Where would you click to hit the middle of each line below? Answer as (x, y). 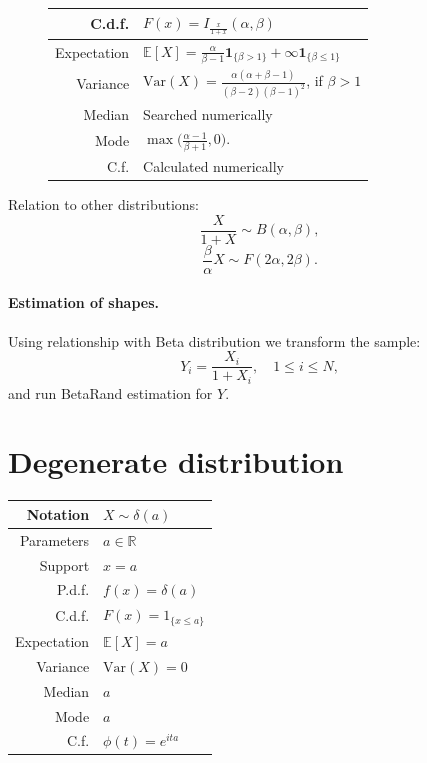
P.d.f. (73, 589)
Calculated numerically (213, 165)
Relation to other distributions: (104, 204)
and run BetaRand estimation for (110, 392)
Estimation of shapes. (84, 302)
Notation (58, 513)
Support (64, 564)
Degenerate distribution (176, 461)
